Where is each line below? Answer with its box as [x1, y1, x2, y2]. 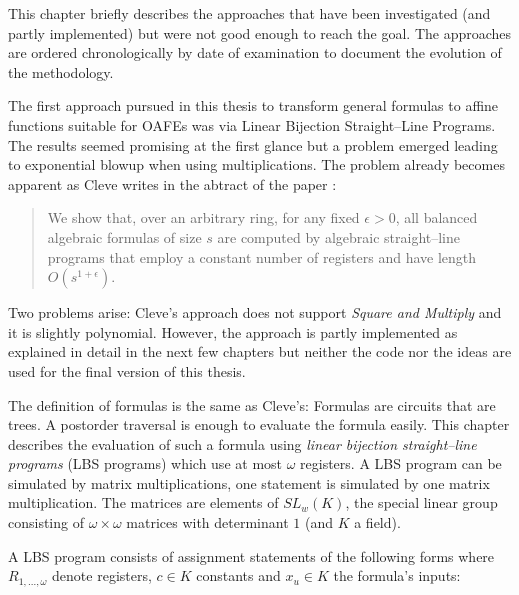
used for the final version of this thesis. [8, 360, 246, 381]
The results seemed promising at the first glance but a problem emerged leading [8, 134, 498, 155]
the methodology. [8, 61, 114, 82]
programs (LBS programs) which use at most [8, 453, 283, 474]
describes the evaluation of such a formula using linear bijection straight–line [8, 433, 477, 454]
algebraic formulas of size [47, 226, 202, 247]
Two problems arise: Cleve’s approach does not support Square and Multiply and [8, 302, 502, 323]
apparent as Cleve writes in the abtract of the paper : [8, 173, 337, 194]
